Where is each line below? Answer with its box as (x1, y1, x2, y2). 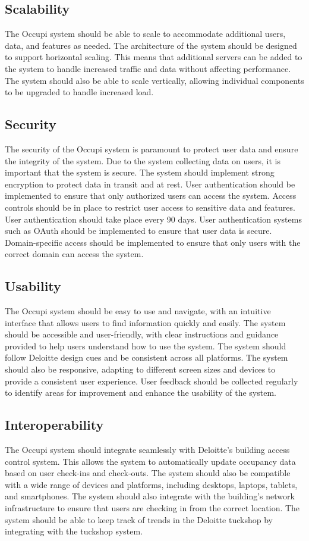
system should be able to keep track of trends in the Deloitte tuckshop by (5, 513, 273, 526)
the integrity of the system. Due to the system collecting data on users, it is (5, 154, 280, 167)
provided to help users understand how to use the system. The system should (5, 339, 286, 352)
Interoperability (5, 415, 104, 434)
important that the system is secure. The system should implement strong (5, 166, 275, 179)
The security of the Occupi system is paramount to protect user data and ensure (5, 142, 298, 155)
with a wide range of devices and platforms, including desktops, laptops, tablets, (5, 478, 298, 490)
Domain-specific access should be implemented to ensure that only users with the (5, 236, 301, 248)
